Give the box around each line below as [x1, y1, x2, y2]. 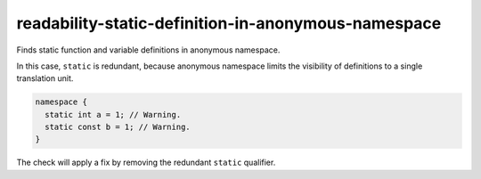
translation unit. [16, 73, 74, 84]
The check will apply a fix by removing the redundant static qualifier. [16, 157, 276, 168]
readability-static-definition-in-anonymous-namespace [16, 13, 442, 33]
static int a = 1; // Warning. [45, 110, 182, 119]
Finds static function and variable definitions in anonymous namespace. [16, 45, 281, 55]
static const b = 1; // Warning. [45, 122, 191, 133]
